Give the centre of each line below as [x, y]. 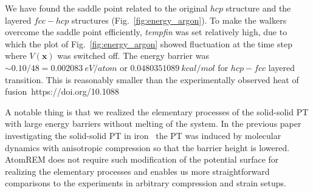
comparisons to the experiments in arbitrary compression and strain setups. [146, 183]
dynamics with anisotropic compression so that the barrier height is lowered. [147, 147]
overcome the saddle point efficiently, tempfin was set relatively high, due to [146, 32]
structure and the [258, 8]
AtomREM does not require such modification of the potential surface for [142, 159]
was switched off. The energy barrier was [133, 56]
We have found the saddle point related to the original [106, 8]
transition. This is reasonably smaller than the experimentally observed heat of [152, 79]
